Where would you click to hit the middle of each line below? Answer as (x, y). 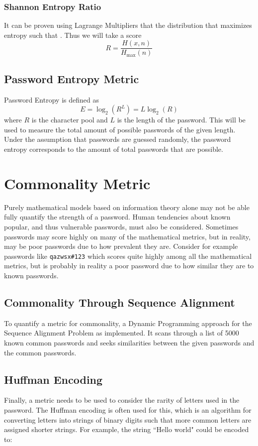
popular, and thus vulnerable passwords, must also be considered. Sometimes (121, 226)
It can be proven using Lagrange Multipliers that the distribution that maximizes (128, 25)
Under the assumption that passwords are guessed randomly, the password (118, 139)
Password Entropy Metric (72, 78)
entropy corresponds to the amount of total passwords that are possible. (114, 149)
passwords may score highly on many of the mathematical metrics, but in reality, (127, 236)
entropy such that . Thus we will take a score (73, 35)
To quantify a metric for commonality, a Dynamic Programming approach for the (128, 323)
